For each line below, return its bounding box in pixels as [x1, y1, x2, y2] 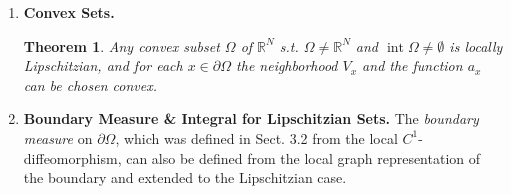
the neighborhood [236, 55, 338, 76]
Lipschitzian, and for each [23, 55, 183, 76]
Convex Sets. [23, 2, 115, 22]
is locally [449, 35, 503, 56]
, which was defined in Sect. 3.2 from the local [115, 127, 398, 148]
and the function [362, 55, 463, 76]
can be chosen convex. [23, 74, 157, 95]
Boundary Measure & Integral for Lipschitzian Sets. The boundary [23, 108, 479, 129]
